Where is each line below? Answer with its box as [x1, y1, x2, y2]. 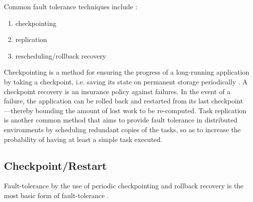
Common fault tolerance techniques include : [4, 1, 137, 11]
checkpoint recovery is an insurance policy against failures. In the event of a [4, 86, 231, 96]
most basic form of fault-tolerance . [4, 190, 109, 200]
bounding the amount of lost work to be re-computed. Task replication [35, 105, 247, 115]
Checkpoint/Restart [4, 158, 107, 173]
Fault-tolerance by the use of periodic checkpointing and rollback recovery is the [4, 181, 244, 191]
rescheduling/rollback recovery [15, 50, 106, 61]
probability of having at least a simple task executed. [4, 134, 162, 144]
